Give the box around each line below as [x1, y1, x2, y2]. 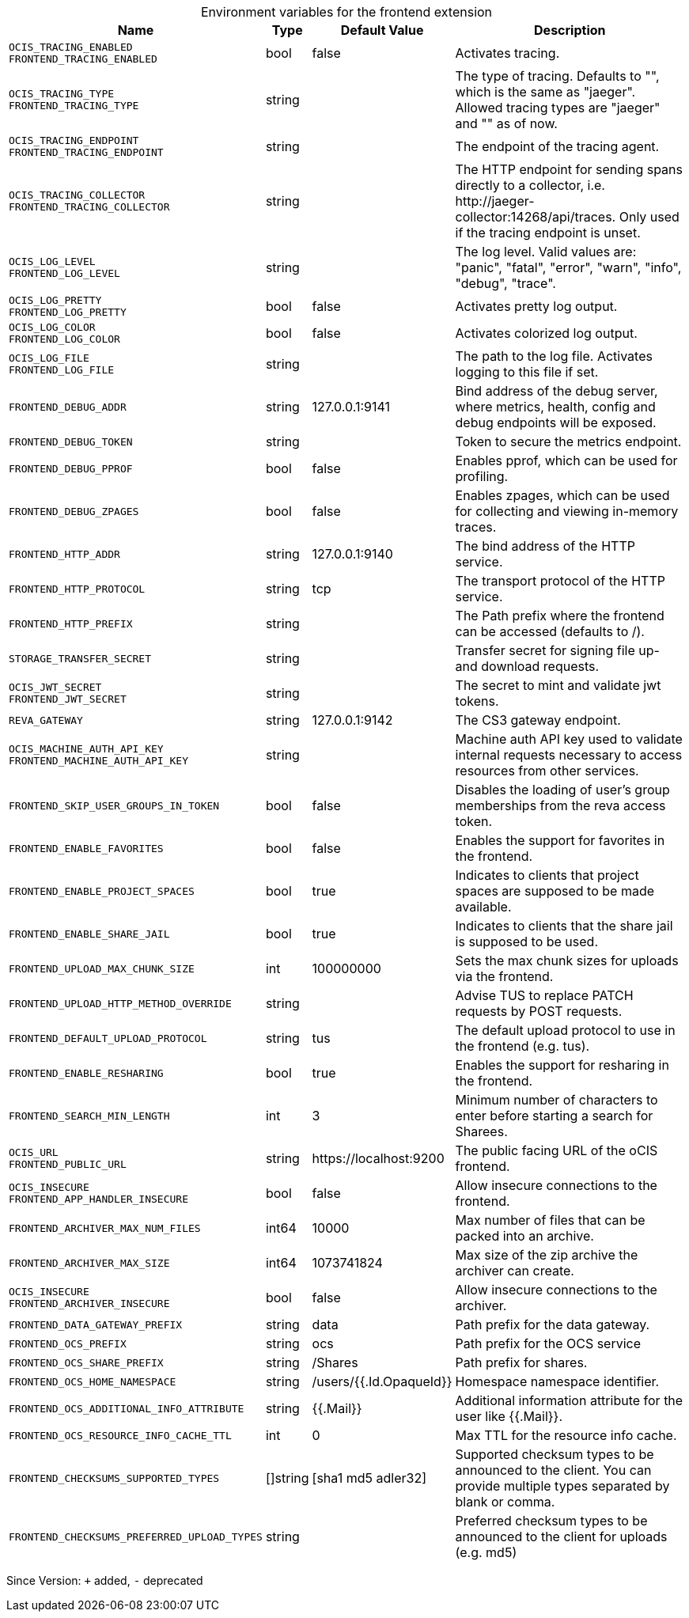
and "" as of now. [455, 116, 558, 131]
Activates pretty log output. [455, 298, 618, 314]
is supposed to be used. [455, 934, 598, 949]
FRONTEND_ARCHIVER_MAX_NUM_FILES [9, 1222, 201, 1234]
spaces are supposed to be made [455, 883, 655, 899]
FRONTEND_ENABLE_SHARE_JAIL [9, 927, 170, 940]
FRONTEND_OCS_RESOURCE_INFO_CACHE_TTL [9, 1429, 232, 1442]
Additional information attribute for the [455, 1393, 683, 1408]
